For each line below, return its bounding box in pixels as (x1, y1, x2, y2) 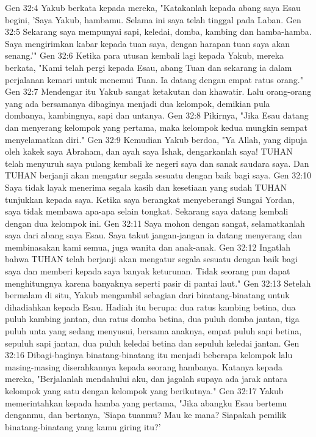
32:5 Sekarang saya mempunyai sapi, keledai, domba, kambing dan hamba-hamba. (5, 25, 312, 38)
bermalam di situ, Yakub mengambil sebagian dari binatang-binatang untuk (5, 288, 290, 301)
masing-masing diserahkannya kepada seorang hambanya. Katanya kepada (5, 360, 283, 373)
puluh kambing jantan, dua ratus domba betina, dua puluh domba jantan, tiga (5, 312, 300, 325)
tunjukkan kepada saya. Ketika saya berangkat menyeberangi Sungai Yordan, (5, 193, 295, 205)
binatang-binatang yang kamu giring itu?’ (5, 420, 161, 433)
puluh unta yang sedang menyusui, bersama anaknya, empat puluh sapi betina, (5, 325, 302, 337)
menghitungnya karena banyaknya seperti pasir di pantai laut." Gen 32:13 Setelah (5, 276, 311, 289)
